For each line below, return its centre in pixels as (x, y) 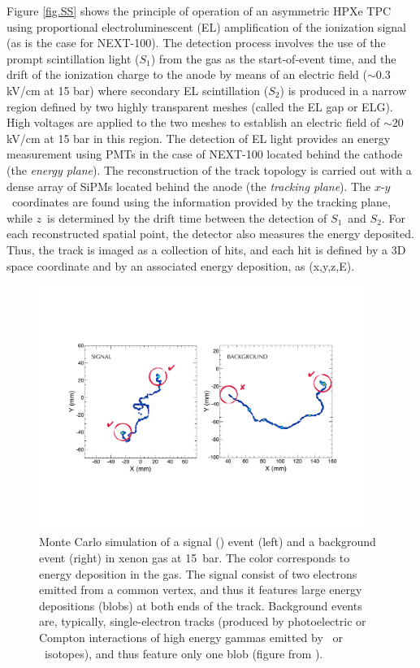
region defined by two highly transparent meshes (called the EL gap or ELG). (200, 106)
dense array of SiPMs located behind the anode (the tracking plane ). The (189, 186)
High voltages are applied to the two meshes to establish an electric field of (193, 122)
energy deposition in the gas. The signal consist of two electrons (198, 573)
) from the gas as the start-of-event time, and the (273, 58)
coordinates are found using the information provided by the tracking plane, (201, 202)
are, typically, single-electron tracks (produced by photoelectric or (203, 621)
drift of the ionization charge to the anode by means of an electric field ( (187, 74)
